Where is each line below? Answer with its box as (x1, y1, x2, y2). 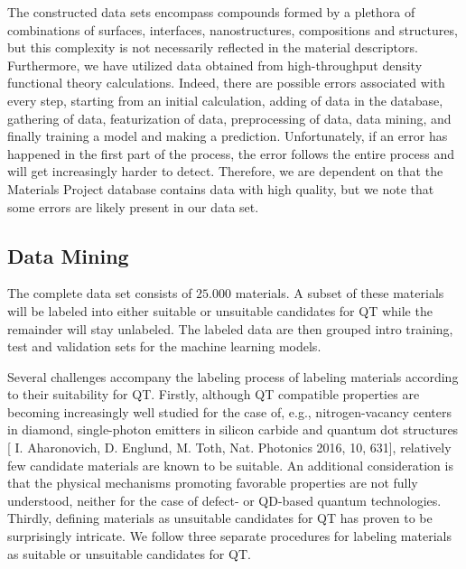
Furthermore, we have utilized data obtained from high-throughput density (7, 55, 423, 74)
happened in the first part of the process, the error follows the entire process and (7, 144, 455, 163)
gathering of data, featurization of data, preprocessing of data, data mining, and (7, 108, 452, 127)
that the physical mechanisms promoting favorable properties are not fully (7, 473, 418, 492)
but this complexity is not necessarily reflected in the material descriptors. (7, 38, 418, 57)
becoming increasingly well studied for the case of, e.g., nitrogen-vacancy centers (7, 402, 452, 421)
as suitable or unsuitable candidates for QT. (7, 544, 251, 563)
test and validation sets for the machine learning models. (7, 337, 322, 356)
